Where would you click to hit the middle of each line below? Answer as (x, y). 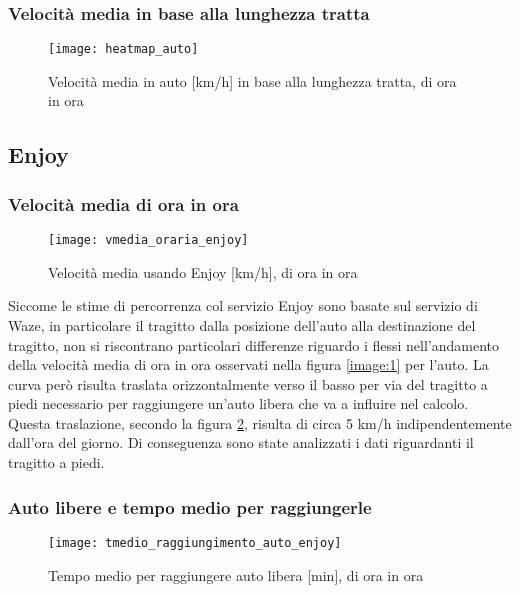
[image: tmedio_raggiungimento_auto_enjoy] (195, 542)
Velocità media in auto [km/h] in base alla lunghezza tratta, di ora (252, 80)
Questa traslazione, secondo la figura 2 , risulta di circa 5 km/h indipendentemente (260, 422)
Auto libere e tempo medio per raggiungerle (190, 506)
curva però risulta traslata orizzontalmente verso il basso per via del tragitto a (248, 383)
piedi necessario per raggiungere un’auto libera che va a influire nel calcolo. (238, 403)
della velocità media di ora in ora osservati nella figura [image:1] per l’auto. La (248, 364)
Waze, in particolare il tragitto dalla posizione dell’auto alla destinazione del (242, 324)
